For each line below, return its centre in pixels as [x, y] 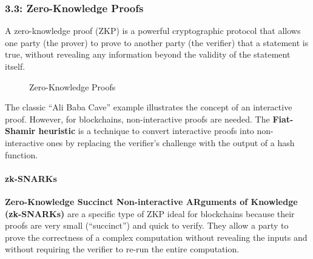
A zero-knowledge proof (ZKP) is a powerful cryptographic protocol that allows [153, 31]
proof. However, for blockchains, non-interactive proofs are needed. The [137, 119]
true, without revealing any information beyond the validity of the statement [148, 54]
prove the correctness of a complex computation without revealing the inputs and [156, 237]
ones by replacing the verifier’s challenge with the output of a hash [170, 142]
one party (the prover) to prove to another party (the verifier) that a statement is [157, 42]
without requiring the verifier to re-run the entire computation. [122, 249]
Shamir [20, 131]
